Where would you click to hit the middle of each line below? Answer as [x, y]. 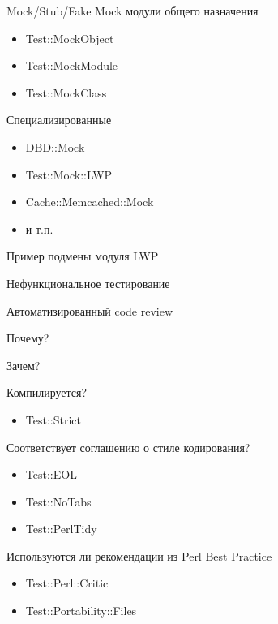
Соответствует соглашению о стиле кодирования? [128, 447]
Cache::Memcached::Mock [90, 202]
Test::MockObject [70, 38]
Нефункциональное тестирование [88, 283]
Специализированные [59, 120]
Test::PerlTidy [61, 529]
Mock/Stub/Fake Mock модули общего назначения [133, 11]
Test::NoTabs [58, 501]
